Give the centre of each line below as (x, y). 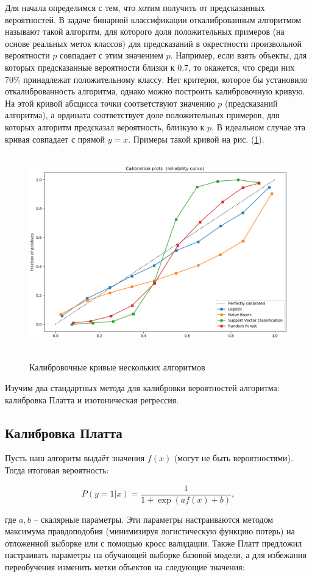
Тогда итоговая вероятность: (57, 469)
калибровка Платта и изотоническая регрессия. (92, 399)
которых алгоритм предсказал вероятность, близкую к (105, 126)
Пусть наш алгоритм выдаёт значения (75, 458)
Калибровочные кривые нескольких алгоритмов (117, 367)
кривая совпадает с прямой (55, 139)
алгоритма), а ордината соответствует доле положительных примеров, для (142, 115)
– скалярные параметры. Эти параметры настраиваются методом (154, 519)
